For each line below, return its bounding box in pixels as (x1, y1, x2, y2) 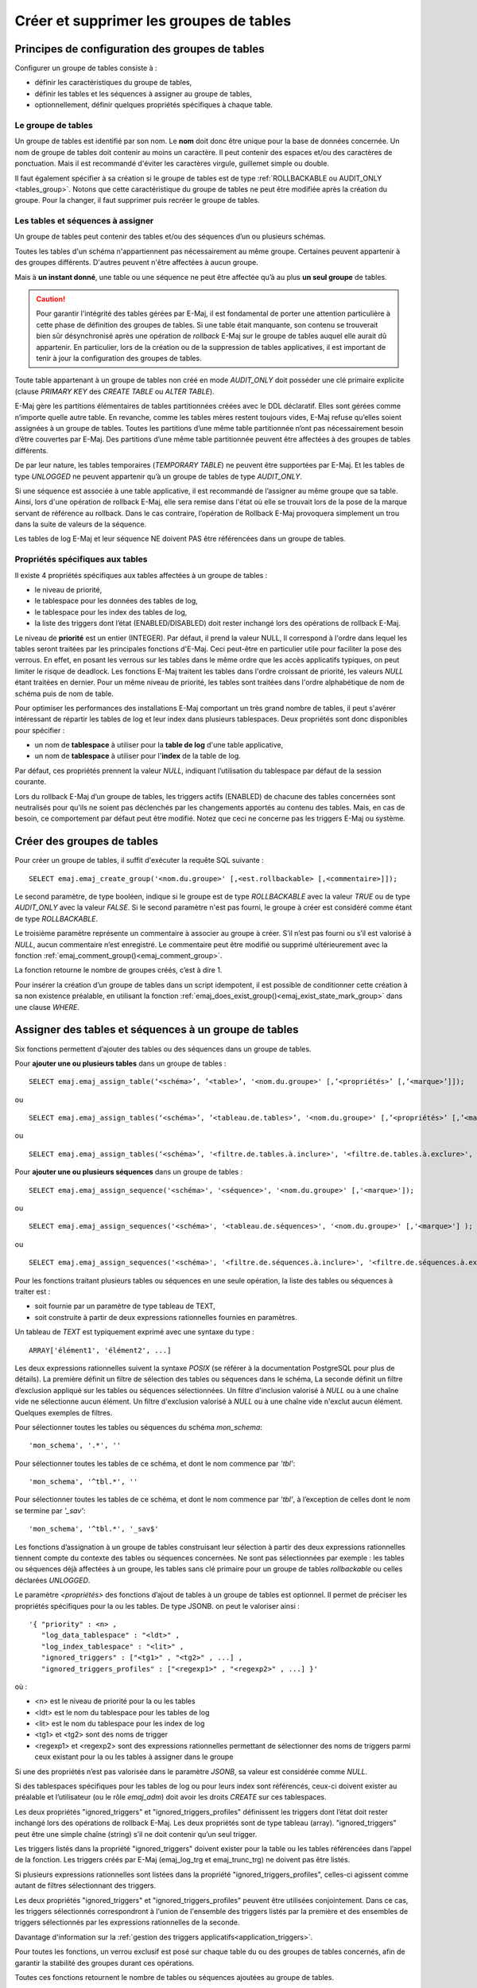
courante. (14, 777, 47, 786)
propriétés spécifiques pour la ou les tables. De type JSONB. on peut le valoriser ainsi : (14, 1601, 300, 1610)
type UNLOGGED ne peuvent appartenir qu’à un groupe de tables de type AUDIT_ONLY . (14, 472, 302, 481)
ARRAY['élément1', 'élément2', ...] (29, 1345, 172, 1355)
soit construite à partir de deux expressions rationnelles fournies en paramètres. (34, 1312, 297, 1322)
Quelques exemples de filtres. (14, 1408, 113, 1417)
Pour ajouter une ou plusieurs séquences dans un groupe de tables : (14, 1167, 243, 1177)
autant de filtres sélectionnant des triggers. (14, 1881, 157, 1890)
